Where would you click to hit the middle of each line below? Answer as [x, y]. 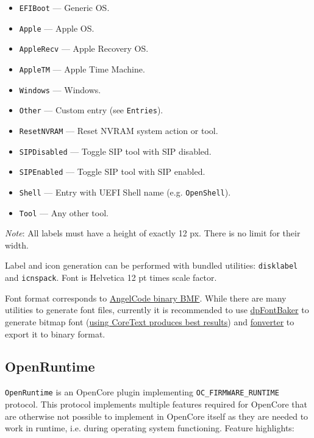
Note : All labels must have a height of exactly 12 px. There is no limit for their [153, 233]
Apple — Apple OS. [57, 28]
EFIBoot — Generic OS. [64, 7]
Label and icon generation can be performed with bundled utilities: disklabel [152, 265]
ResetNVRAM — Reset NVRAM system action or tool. [119, 130]
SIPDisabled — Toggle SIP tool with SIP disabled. [115, 151]
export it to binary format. [55, 334]
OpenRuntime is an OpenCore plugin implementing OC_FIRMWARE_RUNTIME [142, 392]
